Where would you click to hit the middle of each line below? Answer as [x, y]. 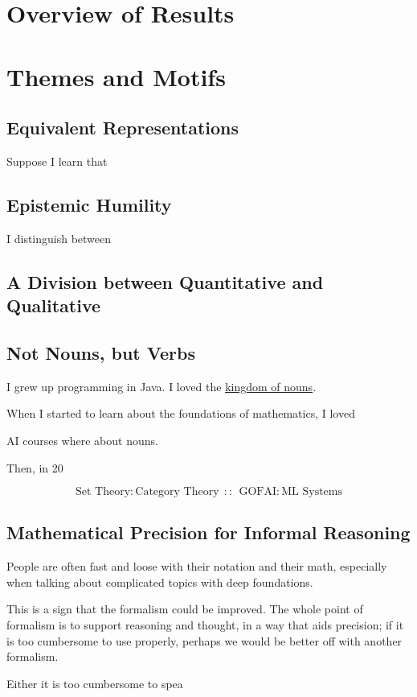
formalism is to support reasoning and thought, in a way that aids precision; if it [205, 625]
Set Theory [103, 492]
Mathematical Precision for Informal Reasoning [208, 532]
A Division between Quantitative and [165, 281]
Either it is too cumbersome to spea [95, 683]
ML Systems [312, 492]
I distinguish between [59, 238]
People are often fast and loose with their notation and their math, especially [197, 566]
